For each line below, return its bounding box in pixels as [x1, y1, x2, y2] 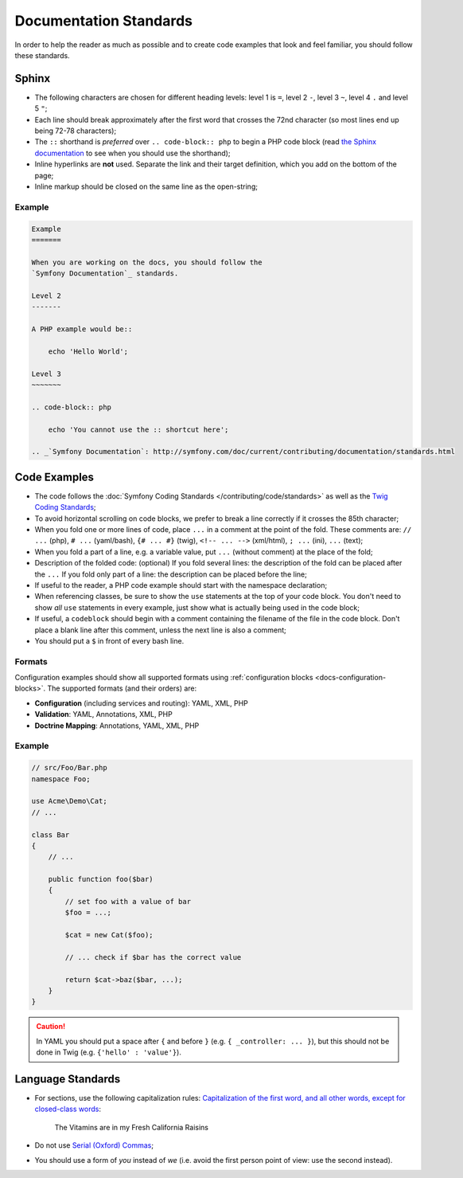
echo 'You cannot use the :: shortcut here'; [48, 425, 229, 434]
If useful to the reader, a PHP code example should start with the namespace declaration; [34, 580, 328, 589]
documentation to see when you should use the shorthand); [34, 148, 231, 158]
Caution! [36, 1022, 66, 1031]
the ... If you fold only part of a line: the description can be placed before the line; [34, 569, 308, 579]
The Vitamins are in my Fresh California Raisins [54, 1122, 208, 1132]
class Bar [31, 830, 70, 839]
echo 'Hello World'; [48, 346, 129, 356]
